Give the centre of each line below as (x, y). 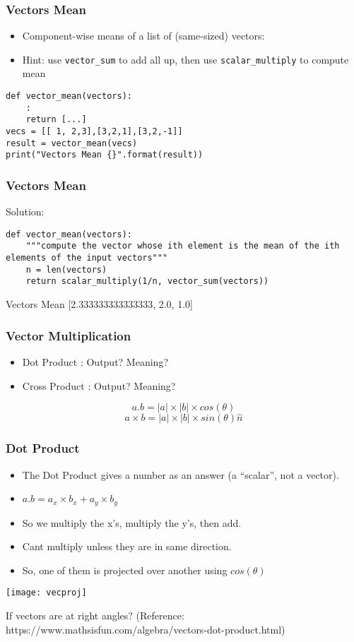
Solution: (25, 212)
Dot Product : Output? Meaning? (95, 361)
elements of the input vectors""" (87, 258)
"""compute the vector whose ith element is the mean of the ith (183, 246)
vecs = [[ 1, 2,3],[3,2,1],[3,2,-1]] (94, 132)
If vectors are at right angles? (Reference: (95, 616)
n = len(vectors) (66, 269)
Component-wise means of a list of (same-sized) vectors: (143, 36)
